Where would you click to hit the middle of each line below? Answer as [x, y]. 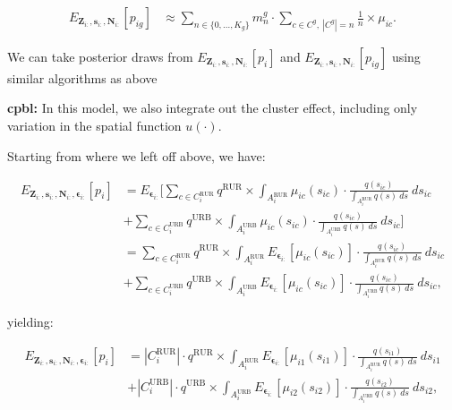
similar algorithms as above [82, 77]
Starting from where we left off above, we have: [136, 155]
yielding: [30, 322]
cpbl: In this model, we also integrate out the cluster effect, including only [213, 108]
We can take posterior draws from [100, 56]
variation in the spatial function [94, 126]
